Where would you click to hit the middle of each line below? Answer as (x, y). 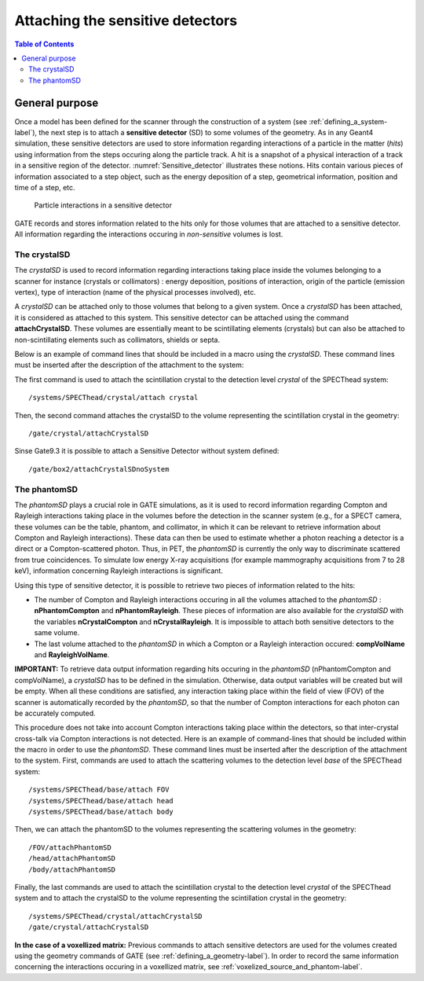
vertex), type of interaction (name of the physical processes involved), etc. (135, 292)
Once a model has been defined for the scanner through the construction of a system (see (161, 121)
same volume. (57, 633)
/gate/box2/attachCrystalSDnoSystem (99, 469)
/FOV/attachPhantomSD (70, 847)
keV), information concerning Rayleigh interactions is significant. (119, 571)
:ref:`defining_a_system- (348, 121)
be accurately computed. (55, 713)
